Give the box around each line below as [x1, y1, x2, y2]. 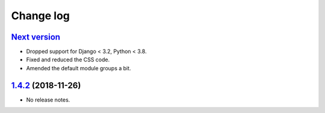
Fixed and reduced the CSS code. [26, 56, 110, 63]
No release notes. [26, 96, 70, 103]
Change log [11, 9, 70, 22]
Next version [11, 32, 60, 42]
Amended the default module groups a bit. [26, 64, 132, 72]
